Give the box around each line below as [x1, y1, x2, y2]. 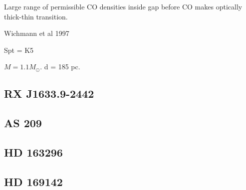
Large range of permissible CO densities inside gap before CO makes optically [4, 1, 243, 11]
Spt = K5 [4, 44, 34, 55]
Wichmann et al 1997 [4, 28, 69, 38]
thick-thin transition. [4, 11, 68, 21]
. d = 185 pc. [40, 61, 80, 72]
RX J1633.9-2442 [4, 86, 94, 101]
